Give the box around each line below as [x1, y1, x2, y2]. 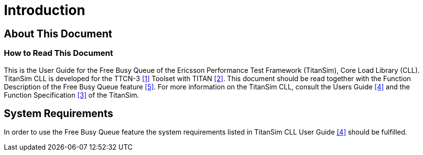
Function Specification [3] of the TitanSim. [4, 90, 139, 99]
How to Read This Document [4, 48, 113, 58]
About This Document [4, 27, 112, 40]
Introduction [4, 2, 85, 18]
